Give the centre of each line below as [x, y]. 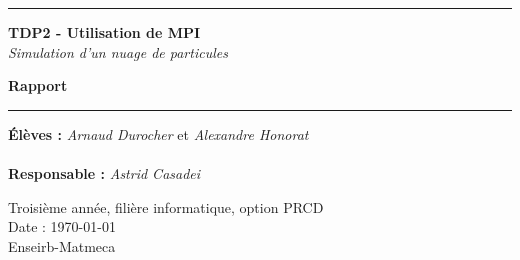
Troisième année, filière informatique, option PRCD [166, 206]
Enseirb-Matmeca [62, 245]
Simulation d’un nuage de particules [118, 51]
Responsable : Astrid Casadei [104, 172]
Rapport [38, 85]
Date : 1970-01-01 [62, 226]
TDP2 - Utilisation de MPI [104, 32]
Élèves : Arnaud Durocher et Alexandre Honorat [158, 133]
